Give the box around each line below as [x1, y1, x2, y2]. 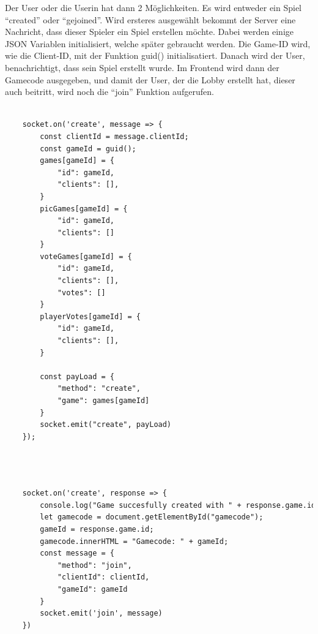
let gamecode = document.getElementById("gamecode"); [40, 513, 264, 522]
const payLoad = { [40, 372, 114, 381]
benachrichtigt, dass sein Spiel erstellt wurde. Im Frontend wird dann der [5, 61, 279, 74]
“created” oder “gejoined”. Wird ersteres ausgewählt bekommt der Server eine [5, 13, 296, 26]
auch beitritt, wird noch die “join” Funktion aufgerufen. [5, 85, 214, 98]
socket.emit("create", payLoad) [40, 420, 172, 429]
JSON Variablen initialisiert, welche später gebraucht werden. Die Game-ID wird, [5, 37, 311, 50]
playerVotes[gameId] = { [40, 312, 141, 321]
